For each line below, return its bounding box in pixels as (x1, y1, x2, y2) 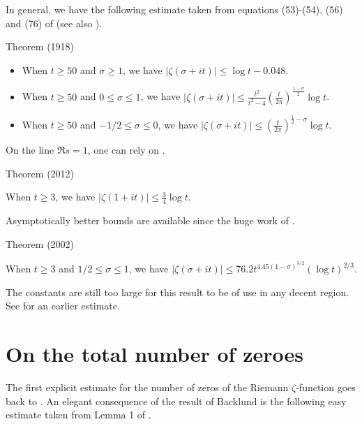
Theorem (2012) (6, 166, 75, 180)
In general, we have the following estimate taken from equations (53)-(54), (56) (6, 2, 343, 16)
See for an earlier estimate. (6, 298, 120, 313)
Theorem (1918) (6, 39, 75, 54)
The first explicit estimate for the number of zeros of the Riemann (6, 380, 289, 395)
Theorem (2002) (6, 236, 75, 251)
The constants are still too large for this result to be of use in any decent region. (6, 284, 349, 299)
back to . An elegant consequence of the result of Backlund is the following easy (6, 393, 347, 408)
